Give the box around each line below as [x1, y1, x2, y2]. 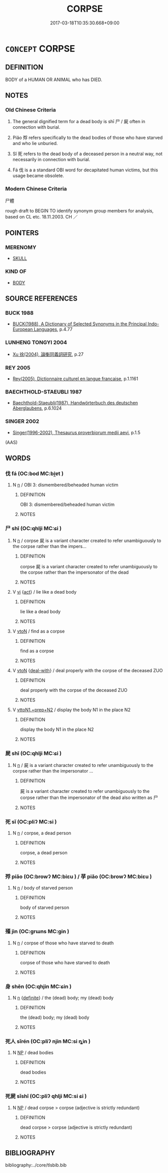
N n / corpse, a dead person [12, 830, 72, 836]
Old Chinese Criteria [5, 106, 57, 114]
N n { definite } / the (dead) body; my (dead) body [12, 995, 114, 1001]
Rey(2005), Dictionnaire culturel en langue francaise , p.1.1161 [12, 376, 139, 382]
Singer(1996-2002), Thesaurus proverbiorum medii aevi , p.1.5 [12, 429, 140, 435]
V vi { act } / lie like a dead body [12, 589, 77, 595]
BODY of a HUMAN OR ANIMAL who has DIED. [5, 77, 102, 83]
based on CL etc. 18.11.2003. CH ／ [5, 213, 78, 219]
